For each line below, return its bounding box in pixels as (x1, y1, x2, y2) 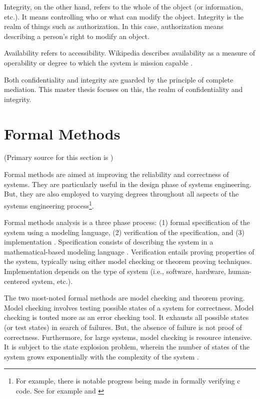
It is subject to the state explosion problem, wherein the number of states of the (4, 341, 249, 352)
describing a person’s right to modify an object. (4, 30, 149, 41)
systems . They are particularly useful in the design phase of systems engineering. (4, 178, 251, 189)
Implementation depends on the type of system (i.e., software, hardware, (4, 266, 226, 276)
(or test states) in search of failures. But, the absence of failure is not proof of (4, 322, 242, 332)
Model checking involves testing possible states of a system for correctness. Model (4, 302, 254, 312)
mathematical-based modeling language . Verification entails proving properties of (4, 246, 254, 256)
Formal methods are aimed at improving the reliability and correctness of (4, 169, 229, 179)
